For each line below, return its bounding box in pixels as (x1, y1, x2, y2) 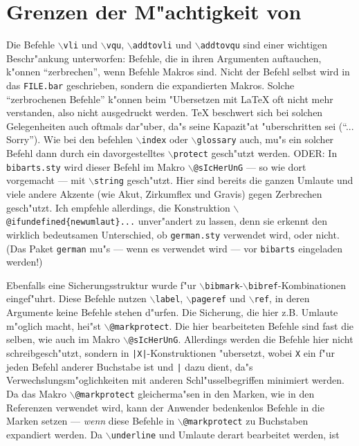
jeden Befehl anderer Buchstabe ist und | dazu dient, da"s (6, 359, 253, 373)
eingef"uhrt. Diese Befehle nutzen (6, 291, 147, 306)
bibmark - (205, 277, 243, 292)
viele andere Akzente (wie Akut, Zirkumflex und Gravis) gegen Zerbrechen (6, 187, 322, 201)
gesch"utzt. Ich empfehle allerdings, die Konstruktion (6, 200, 230, 214)
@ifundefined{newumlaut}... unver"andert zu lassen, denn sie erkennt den (6, 214, 327, 228)
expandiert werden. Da (6, 427, 103, 441)
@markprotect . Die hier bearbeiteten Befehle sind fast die (109, 318, 354, 333)
